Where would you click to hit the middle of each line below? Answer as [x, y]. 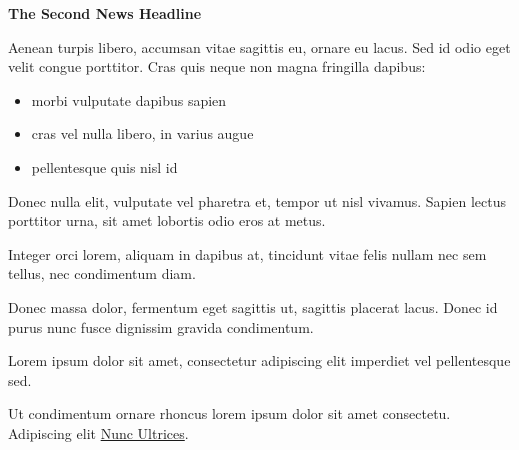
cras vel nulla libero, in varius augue [142, 133]
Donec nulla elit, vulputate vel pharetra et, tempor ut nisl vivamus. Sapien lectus [257, 200]
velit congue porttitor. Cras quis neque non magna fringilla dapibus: [217, 66]
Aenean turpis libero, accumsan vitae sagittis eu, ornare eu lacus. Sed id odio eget [259, 46]
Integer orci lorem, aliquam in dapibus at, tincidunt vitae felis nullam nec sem [247, 253]
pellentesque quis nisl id [104, 166]
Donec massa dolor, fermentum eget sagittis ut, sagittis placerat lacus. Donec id [253, 306]
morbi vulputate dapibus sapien [129, 99]
